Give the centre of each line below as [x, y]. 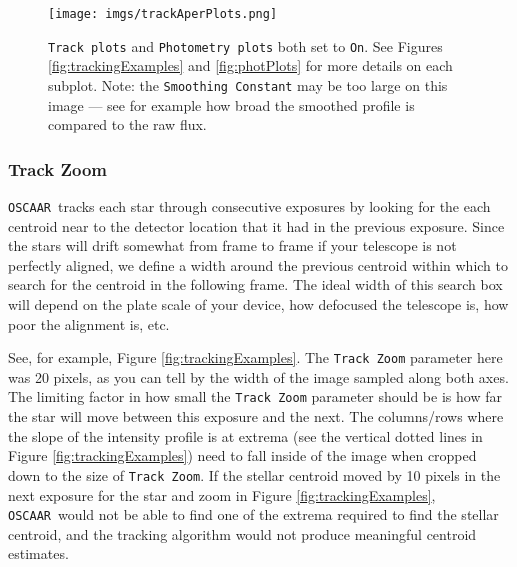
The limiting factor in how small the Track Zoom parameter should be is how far [255, 396]
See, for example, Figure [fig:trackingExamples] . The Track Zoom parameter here [255, 357]
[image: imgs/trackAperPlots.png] [163, 14]
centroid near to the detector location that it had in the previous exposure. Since [256, 225]
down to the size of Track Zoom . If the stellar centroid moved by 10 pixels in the [254, 474]
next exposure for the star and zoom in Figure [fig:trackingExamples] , [222, 494]
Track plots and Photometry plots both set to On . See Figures [245, 45]
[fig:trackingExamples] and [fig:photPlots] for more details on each [250, 65]
